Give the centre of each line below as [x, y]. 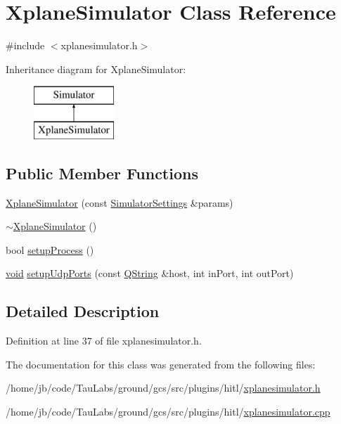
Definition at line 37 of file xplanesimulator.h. [104, 341]
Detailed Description [83, 311]
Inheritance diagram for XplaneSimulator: [96, 69]
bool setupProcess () [50, 249]
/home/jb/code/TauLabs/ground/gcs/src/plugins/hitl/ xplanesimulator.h [163, 388]
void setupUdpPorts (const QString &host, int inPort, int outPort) [150, 273]
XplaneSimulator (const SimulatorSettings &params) [120, 202]
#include [25, 45]
